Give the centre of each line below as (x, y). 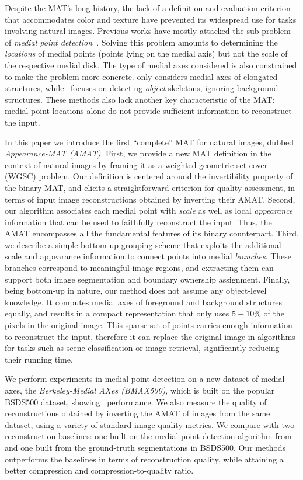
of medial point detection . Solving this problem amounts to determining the (141, 42)
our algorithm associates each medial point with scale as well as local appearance (149, 211)
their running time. (39, 359)
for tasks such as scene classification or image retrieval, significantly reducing (142, 348)
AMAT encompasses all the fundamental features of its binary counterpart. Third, (152, 233)
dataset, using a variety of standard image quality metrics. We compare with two (150, 424)
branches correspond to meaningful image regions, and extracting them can (139, 268)
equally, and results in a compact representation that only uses (117, 313)
